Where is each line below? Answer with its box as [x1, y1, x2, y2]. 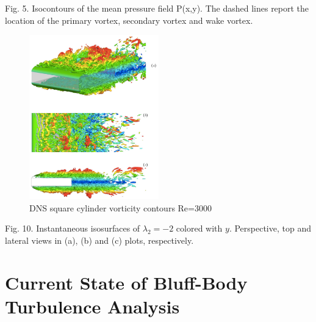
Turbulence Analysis [5, 293, 180, 318]
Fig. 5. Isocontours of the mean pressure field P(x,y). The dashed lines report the [5, 2, 309, 14]
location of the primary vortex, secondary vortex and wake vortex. [5, 13, 253, 26]
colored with [176, 222, 223, 235]
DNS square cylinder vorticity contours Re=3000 [29, 201, 212, 214]
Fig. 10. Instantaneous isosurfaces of [5, 222, 140, 235]
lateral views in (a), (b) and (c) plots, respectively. [5, 233, 194, 246]
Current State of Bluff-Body [5, 269, 248, 295]
